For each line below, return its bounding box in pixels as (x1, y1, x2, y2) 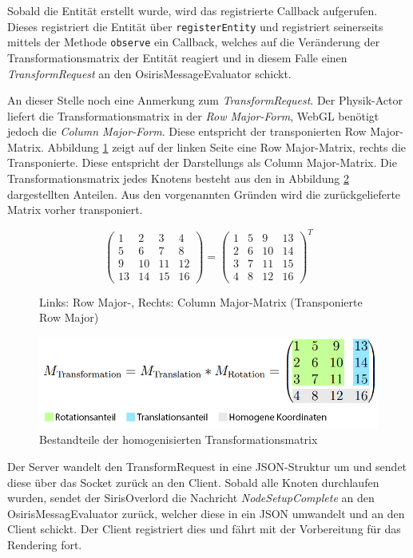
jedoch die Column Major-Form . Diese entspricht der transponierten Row (7, 123, 367, 140)
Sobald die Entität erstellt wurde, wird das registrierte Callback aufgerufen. (7, 2, 378, 18)
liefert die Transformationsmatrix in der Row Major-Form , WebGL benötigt (7, 107, 379, 124)
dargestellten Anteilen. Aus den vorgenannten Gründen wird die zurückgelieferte (7, 185, 401, 202)
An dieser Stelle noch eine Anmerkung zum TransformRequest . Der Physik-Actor (7, 92, 403, 109)
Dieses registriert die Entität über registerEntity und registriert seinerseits (7, 18, 383, 34)
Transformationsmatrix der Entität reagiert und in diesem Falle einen (7, 49, 347, 65)
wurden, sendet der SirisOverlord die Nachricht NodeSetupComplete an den (7, 489, 375, 506)
